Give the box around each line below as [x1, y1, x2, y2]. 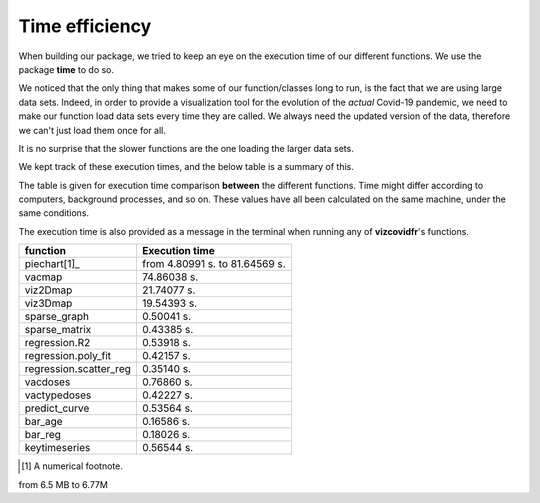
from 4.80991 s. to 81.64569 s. [141, 257, 286, 271]
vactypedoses [24, 388, 92, 402]
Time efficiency [18, 15, 152, 37]
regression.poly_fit [24, 349, 112, 363]
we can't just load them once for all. [18, 124, 167, 136]
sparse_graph [24, 310, 90, 324]
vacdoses [24, 375, 71, 389]
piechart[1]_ [24, 257, 80, 271]
